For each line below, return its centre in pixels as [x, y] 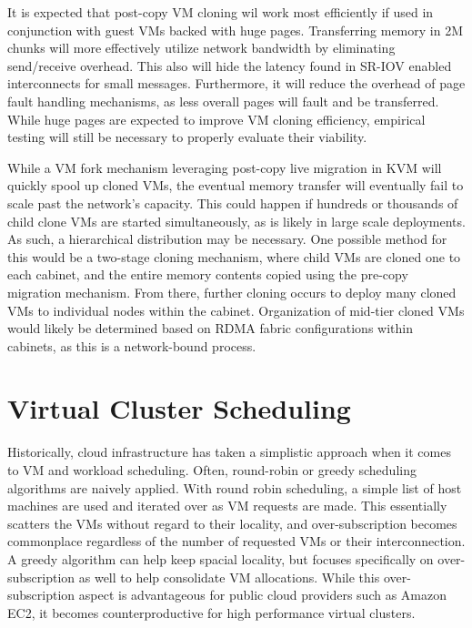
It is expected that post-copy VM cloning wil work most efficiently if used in [221, 12]
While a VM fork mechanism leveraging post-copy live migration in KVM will [225, 167]
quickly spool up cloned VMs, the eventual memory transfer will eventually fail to [236, 185]
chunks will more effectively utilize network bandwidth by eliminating [201, 48]
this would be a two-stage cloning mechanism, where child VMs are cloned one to [234, 256]
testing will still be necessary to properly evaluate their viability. [187, 137]
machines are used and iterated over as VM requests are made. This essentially [227, 506]
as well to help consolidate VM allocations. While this [229, 577]
